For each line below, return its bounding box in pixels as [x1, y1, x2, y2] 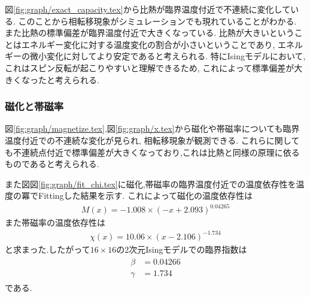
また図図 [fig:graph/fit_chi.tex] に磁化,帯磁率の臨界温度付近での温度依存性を [5, 177, 296, 190]
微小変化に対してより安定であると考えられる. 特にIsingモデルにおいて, [29, 50, 306, 62]
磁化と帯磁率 [5, 99, 64, 114]
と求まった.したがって [5, 243, 90, 255]
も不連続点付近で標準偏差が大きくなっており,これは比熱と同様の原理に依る [5, 146, 300, 158]
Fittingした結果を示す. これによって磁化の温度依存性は [38, 189, 253, 202]
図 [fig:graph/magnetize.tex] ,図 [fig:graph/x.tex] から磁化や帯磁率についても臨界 [5, 122, 300, 135]
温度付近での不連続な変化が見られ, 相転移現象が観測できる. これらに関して [5, 134, 300, 146]
